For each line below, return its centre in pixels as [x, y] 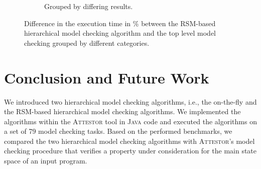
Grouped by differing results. [89, 6]
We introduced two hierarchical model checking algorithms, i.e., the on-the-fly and [130, 101]
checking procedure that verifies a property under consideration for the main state [130, 151]
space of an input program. [46, 161]
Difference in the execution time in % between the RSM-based [120, 23]
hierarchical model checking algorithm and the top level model [120, 33]
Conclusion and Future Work [107, 77]
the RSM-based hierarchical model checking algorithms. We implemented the [122, 111]
